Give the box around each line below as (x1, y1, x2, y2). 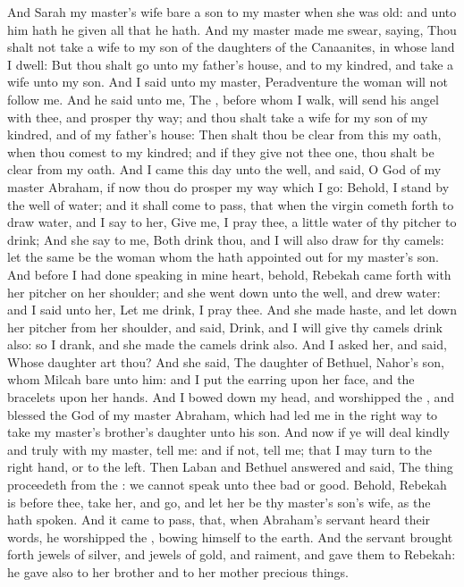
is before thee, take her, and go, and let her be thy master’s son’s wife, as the (7, 492, 431, 511)
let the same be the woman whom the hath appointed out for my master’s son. (7, 247, 439, 266)
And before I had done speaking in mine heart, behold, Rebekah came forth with (7, 264, 451, 283)
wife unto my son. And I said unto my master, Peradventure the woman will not (7, 72, 448, 91)
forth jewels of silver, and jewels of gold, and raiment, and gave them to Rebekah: (7, 545, 456, 564)
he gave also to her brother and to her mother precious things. (7, 563, 349, 581)
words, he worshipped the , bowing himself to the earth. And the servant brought (7, 527, 453, 546)
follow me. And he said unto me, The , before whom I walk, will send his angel (7, 89, 439, 108)
